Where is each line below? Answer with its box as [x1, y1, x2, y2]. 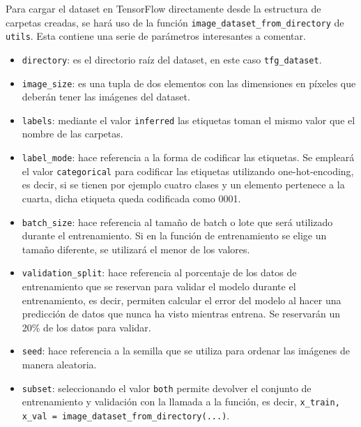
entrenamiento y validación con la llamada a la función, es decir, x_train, [22, 394, 340, 409]
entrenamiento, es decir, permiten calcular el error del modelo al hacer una [22, 292, 341, 307]
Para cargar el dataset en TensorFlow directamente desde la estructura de [6, 1, 321, 15]
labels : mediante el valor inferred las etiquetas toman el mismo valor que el [22, 112, 355, 127]
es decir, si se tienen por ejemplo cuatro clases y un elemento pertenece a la [22, 177, 345, 192]
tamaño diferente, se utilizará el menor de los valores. [22, 241, 250, 256]
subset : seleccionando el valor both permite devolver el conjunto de [22, 380, 312, 395]
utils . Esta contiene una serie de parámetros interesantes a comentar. [6, 29, 306, 43]
